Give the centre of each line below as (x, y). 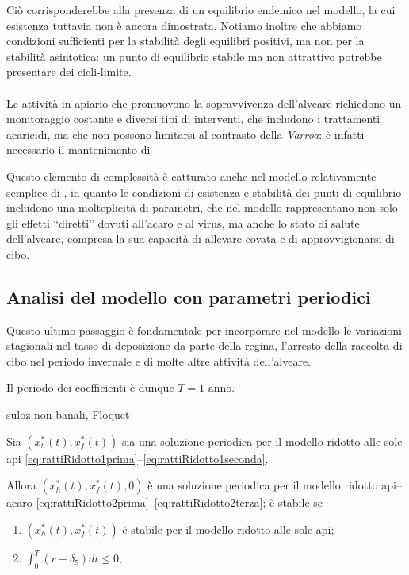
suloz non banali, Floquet (68, 414)
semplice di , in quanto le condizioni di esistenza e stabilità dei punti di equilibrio (204, 192)
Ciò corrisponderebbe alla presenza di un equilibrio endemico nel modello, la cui (201, 10)
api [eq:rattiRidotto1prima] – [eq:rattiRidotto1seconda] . (138, 458)
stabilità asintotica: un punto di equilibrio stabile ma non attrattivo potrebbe (194, 56)
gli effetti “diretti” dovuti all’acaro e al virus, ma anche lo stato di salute (183, 222)
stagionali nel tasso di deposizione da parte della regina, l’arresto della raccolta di (204, 345)
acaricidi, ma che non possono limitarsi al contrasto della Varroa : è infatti (185, 134)
